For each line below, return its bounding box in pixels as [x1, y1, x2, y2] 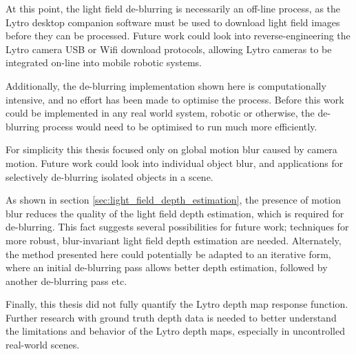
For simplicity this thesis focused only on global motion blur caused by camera [6, 142, 337, 157]
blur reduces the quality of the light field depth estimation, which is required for [6, 206, 344, 220]
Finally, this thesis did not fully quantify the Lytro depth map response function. [6, 297, 348, 311]
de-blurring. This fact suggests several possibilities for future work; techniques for [6, 219, 349, 234]
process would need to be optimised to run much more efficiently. [42, 119, 317, 133]
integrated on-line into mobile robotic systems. [6, 55, 202, 70]
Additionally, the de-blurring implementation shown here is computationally [6, 78, 326, 92]
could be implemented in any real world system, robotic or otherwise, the [6, 106, 315, 120]
